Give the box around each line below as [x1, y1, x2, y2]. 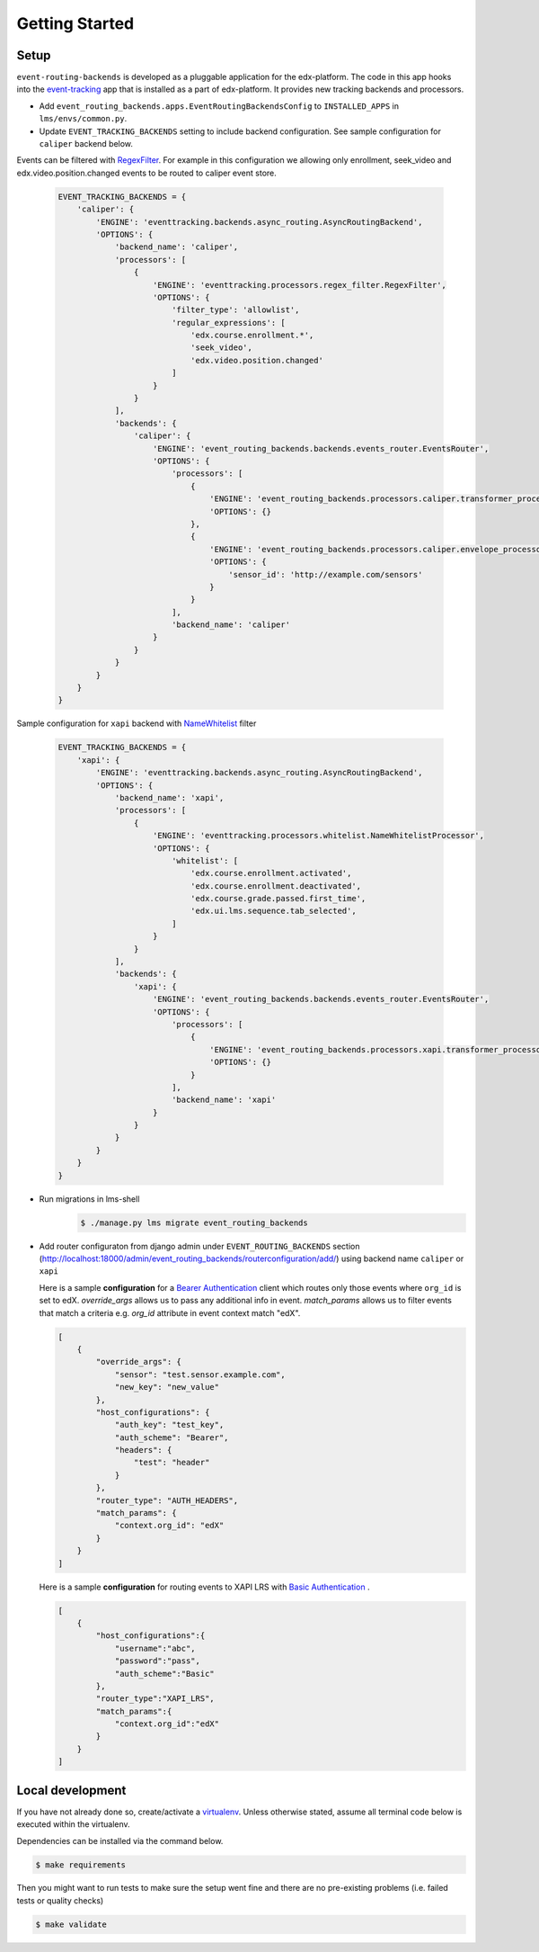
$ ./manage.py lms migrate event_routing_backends [80, 1217, 309, 1228]
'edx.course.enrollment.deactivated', [190, 881, 362, 891]
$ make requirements [35, 1859, 126, 1870]
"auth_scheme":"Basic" [114, 1669, 215, 1679]
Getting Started [16, 13, 135, 33]
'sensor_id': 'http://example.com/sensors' [228, 569, 423, 579]
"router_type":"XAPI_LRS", [95, 1694, 215, 1704]
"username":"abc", [114, 1643, 197, 1653]
